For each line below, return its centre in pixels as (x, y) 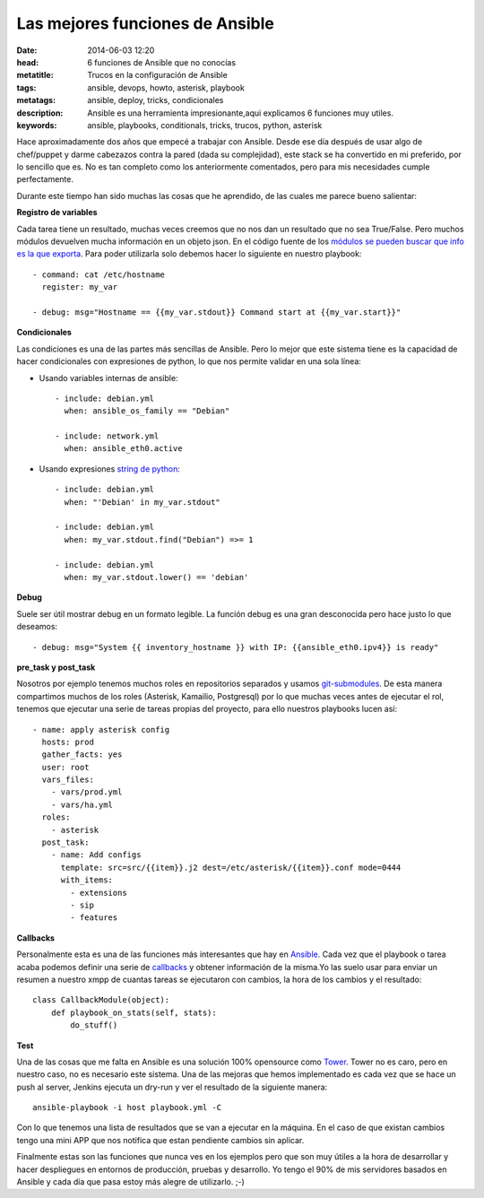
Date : (27, 50)
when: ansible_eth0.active (123, 449)
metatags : (36, 100)
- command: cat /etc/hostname (99, 274)
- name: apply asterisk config (101, 729)
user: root (65, 767)
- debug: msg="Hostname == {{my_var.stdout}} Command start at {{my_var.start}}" (217, 312)
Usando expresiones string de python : (110, 469)
